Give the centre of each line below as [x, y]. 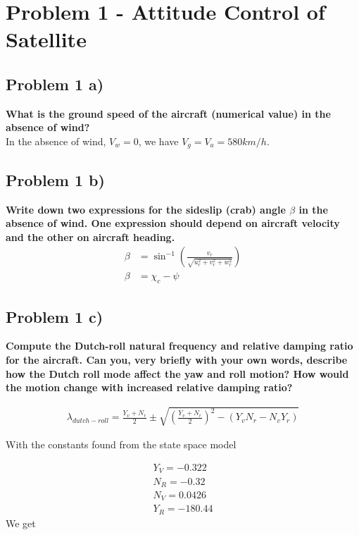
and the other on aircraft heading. [90, 236]
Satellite [46, 39]
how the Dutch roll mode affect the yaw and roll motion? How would [177, 373]
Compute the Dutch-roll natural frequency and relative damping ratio [179, 346]
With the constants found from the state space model [121, 444]
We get [21, 523]
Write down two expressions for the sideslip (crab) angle [146, 209]
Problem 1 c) [55, 316]
